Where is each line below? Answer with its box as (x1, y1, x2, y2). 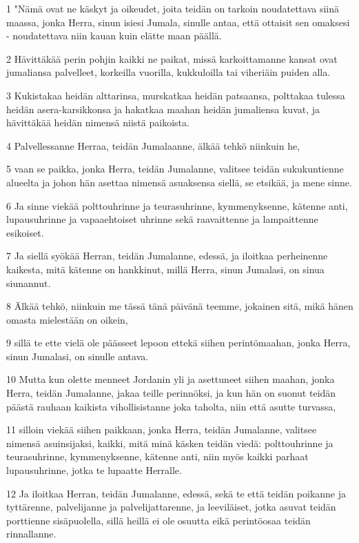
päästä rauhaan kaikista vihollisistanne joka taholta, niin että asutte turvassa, (6, 399, 336, 413)
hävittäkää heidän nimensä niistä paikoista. (6, 115, 189, 130)
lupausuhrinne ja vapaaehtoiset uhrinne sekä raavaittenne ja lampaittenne (6, 212, 318, 226)
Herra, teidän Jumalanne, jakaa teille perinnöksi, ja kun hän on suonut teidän (6, 386, 336, 400)
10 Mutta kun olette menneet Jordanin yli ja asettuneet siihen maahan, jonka (6, 372, 335, 386)
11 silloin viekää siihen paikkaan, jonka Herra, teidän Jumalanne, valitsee (6, 422, 317, 437)
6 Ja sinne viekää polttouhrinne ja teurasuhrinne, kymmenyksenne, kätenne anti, (6, 198, 348, 213)
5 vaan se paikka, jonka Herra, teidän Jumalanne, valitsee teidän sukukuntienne (6, 161, 344, 176)
